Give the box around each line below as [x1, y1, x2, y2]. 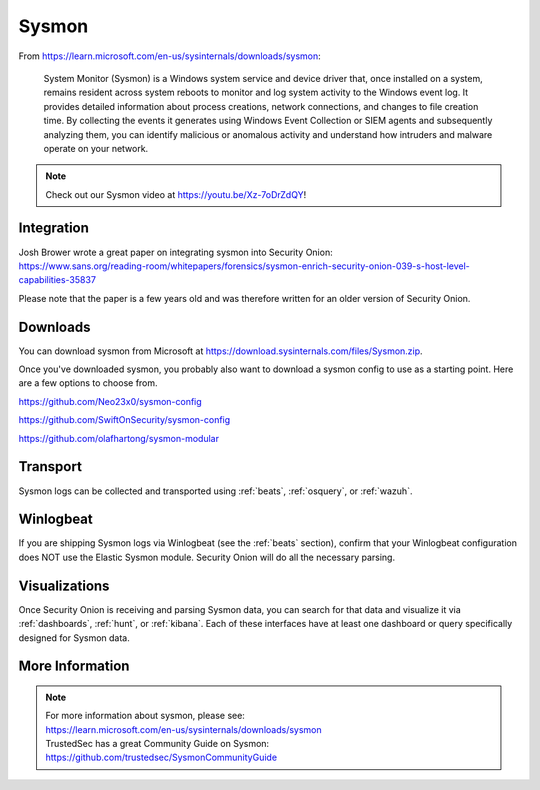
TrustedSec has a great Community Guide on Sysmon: [45, 738, 270, 750]
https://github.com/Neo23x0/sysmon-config [18, 395, 202, 407]
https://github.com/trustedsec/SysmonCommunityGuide [45, 751, 278, 764]
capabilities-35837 [18, 274, 97, 286]
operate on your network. [43, 142, 149, 154]
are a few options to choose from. [18, 377, 159, 389]
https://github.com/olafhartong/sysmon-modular [18, 432, 220, 444]
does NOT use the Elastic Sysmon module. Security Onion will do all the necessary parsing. [18, 551, 395, 563]
